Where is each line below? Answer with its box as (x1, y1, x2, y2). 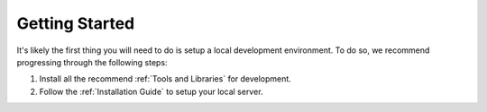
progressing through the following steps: (16, 56, 168, 67)
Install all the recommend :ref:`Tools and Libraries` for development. (39, 73, 292, 84)
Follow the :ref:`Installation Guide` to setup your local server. (39, 86, 263, 97)
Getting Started (16, 13, 135, 33)
